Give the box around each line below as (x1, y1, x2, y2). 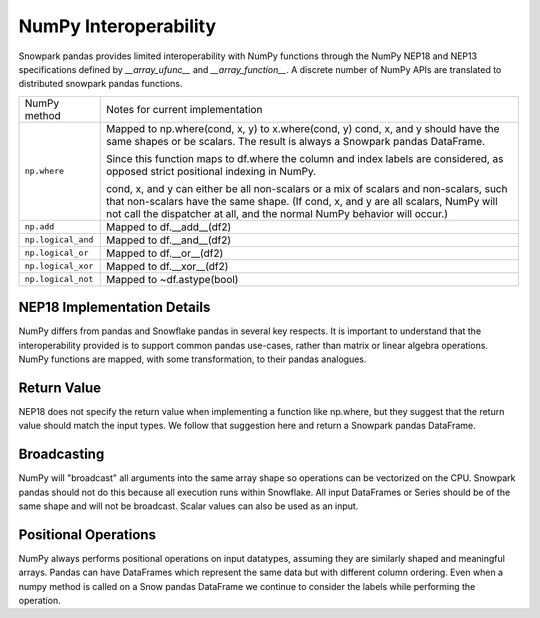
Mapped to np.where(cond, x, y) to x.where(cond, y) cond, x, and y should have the (105, 121, 500, 135)
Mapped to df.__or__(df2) (105, 246, 224, 260)
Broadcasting (18, 446, 105, 463)
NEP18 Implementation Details (18, 299, 211, 316)
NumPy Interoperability (18, 15, 217, 37)
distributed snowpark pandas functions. (18, 78, 184, 90)
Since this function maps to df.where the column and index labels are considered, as (105, 151, 504, 165)
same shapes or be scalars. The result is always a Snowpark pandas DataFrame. (105, 134, 485, 148)
